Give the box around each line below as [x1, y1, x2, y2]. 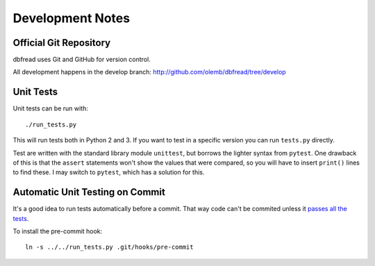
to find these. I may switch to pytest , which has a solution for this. [12, 168, 205, 176]
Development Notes [12, 10, 131, 26]
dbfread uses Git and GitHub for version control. [12, 56, 151, 64]
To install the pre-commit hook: [12, 227, 103, 235]
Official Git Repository [12, 37, 111, 49]
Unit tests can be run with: [12, 104, 88, 113]
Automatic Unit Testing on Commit [12, 186, 166, 198]
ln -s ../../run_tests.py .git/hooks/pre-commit [25, 243, 194, 251]
